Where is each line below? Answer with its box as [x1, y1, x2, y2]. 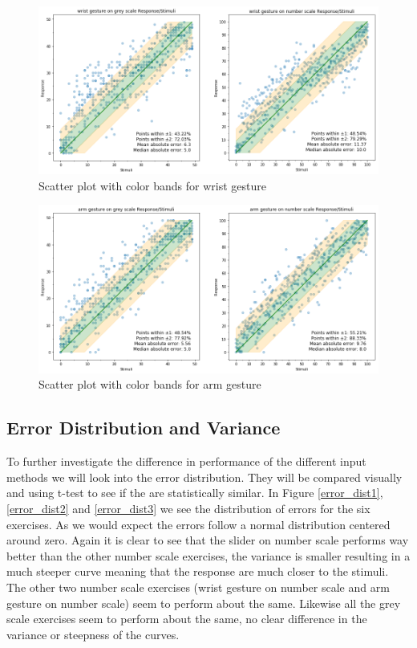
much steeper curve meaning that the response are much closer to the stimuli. [6, 563, 389, 580]
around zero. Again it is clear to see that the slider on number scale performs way [6, 532, 409, 548]
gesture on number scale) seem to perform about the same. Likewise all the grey [6, 594, 401, 611]
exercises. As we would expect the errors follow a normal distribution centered [6, 516, 391, 532]
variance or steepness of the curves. [6, 626, 180, 642]
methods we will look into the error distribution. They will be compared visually [6, 468, 403, 485]
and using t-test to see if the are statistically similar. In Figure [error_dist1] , [6, 484, 383, 501]
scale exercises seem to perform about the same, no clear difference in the [6, 610, 367, 627]
